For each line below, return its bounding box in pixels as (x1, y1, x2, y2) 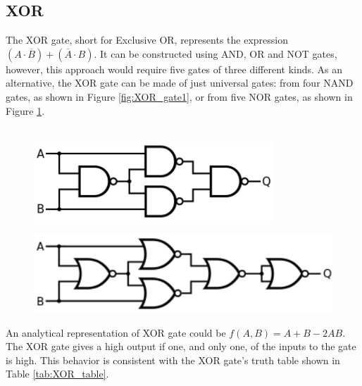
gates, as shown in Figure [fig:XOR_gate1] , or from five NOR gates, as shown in (6, 89, 353, 104)
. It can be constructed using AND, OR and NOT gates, (94, 46, 337, 61)
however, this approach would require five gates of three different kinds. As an (6, 61, 343, 76)
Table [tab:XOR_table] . (6, 366, 109, 381)
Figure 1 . (6, 103, 45, 118)
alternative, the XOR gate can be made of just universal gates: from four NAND (6, 75, 354, 90)
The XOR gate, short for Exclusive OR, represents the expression (6, 32, 288, 47)
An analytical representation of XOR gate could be (6, 325, 226, 340)
